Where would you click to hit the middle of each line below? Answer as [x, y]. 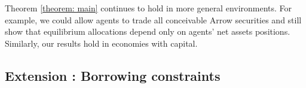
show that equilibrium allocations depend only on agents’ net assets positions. [148, 31]
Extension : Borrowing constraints [113, 75]
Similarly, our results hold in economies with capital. [101, 43]
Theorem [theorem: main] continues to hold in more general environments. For [149, 8]
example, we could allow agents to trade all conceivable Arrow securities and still [153, 19]
